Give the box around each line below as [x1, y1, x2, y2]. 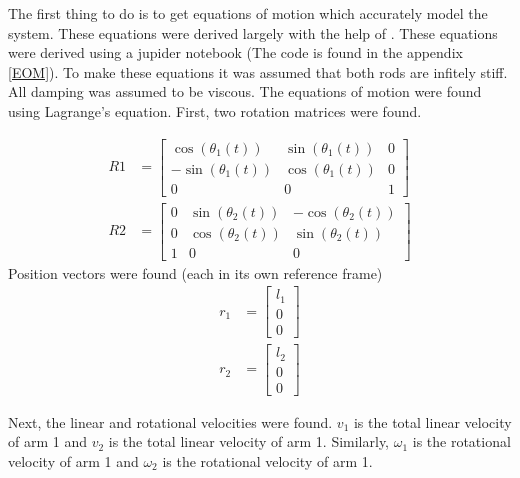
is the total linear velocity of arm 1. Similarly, [108, 431, 390, 452]
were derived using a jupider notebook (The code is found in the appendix [8, 42, 463, 63]
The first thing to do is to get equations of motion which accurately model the [8, 3, 488, 23]
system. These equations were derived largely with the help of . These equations [8, 22, 498, 43]
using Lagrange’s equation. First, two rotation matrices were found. [8, 100, 422, 121]
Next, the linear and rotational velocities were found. [8, 411, 333, 432]
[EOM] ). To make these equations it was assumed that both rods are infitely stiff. [8, 61, 508, 82]
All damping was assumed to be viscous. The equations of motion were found [8, 81, 482, 102]
